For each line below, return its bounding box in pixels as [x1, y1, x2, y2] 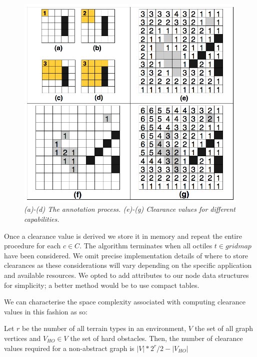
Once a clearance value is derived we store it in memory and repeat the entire [4, 230, 242, 241]
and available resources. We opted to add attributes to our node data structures [4, 270, 249, 280]
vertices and [4, 332, 41, 343]
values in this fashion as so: [4, 306, 87, 316]
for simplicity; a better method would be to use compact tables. [4, 279, 199, 290]
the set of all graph [194, 323, 253, 333]
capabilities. [24, 214, 59, 224]
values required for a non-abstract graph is [4, 342, 134, 353]
